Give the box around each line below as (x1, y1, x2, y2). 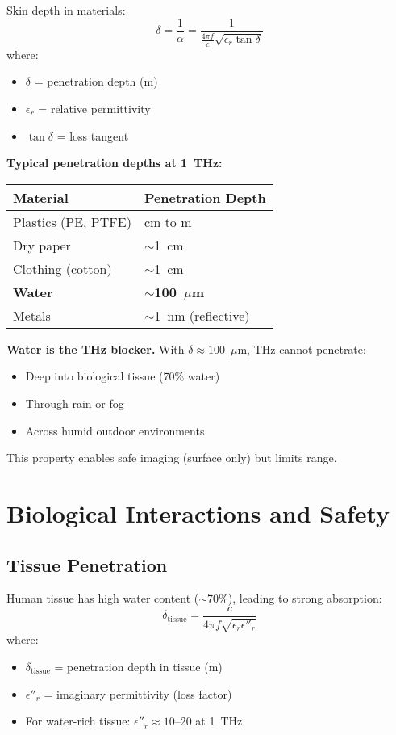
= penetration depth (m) (34, 73, 158, 90)
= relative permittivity (38, 100, 151, 117)
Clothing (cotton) (13, 258, 112, 278)
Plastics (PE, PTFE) (13, 212, 131, 231)
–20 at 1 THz (174, 712, 243, 729)
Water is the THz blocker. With (6, 340, 185, 357)
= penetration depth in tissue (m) (54, 658, 223, 674)
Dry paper (13, 235, 71, 254)
